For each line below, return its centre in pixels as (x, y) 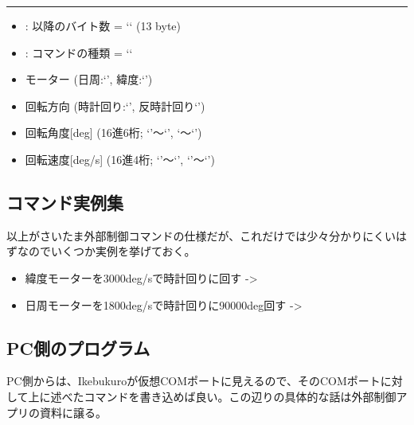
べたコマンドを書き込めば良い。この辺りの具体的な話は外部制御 (229, 396)
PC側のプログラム (78, 347)
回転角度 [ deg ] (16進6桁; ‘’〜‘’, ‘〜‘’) (113, 133)
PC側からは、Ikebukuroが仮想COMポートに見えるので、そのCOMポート (193, 381)
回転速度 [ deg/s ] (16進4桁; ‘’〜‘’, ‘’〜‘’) (120, 159)
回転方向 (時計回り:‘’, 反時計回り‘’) (115, 105)
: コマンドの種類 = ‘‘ (79, 52)
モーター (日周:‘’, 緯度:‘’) (89, 79)
